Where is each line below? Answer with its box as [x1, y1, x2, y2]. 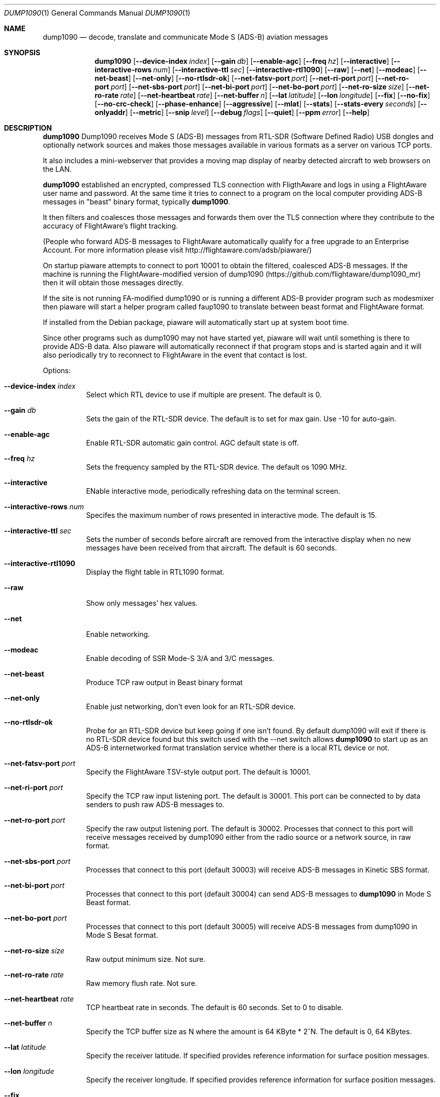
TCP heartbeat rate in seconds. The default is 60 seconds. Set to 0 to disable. [86, 1003, 344, 1012]
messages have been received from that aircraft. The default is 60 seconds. [86, 543, 337, 552]
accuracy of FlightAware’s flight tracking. [43, 222, 178, 230]
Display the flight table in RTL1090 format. [86, 568, 225, 576]
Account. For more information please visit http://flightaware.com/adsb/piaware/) [43, 246, 312, 254]
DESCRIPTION [4, 124, 52, 132]
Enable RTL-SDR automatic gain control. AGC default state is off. [86, 438, 299, 447]
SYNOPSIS [4, 48, 41, 57]
